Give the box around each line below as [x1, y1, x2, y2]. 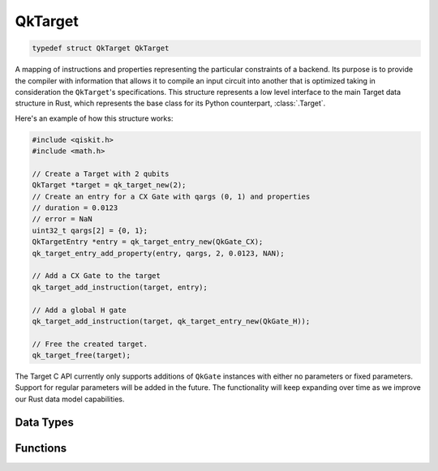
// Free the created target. [32, 339, 148, 349]
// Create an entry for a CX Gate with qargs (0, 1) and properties [32, 191, 311, 201]
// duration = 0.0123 [32, 203, 118, 212]
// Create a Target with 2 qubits [32, 169, 170, 178]
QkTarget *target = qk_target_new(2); [32, 181, 187, 190]
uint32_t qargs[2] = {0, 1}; [32, 225, 148, 235]
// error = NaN [32, 215, 92, 224]
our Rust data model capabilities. [15, 394, 125, 404]
